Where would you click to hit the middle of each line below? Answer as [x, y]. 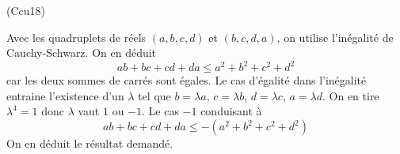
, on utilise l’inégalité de [335, 37]
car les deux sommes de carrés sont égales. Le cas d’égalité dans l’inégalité [187, 80]
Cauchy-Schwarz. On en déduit [82, 53]
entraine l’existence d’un [65, 95]
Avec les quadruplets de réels [76, 37]
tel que [154, 95]
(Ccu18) [26, 10]
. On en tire [350, 95]
